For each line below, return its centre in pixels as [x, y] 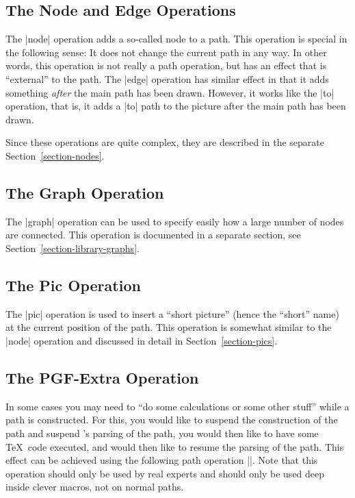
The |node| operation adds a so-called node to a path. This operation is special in [176, 39]
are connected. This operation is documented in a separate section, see [153, 235]
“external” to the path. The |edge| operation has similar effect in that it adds [167, 78]
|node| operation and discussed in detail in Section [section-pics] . [142, 340]
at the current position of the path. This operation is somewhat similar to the [169, 327]
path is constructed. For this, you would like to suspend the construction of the [172, 420]
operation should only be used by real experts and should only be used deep [165, 473]
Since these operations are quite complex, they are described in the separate [165, 142]
